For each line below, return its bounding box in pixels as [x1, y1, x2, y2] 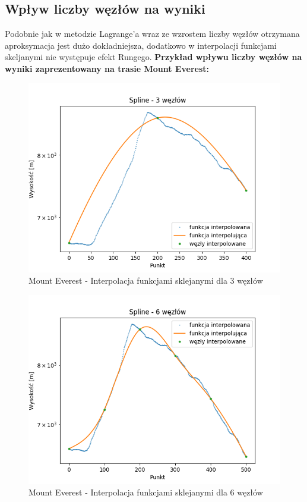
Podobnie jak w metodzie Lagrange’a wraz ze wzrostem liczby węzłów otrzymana [5, 27, 300, 40]
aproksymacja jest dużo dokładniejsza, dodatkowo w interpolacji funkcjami [5, 39, 277, 51]
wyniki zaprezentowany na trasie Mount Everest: [5, 62, 209, 74]
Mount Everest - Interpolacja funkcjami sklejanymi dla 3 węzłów [29, 274, 263, 287]
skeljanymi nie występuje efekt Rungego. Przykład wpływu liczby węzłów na [5, 51, 302, 63]
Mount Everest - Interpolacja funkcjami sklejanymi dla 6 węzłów [29, 486, 263, 498]
